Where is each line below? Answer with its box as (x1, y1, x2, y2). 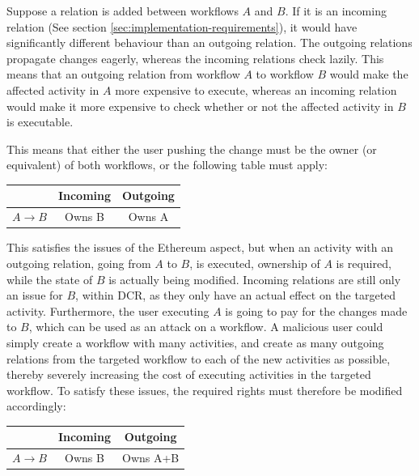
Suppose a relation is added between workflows (6, 2, 239, 19)
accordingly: (6, 397, 66, 414)
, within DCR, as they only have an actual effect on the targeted (75, 287, 396, 304)
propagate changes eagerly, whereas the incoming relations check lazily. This (6, 49, 384, 66)
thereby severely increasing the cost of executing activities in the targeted (6, 366, 371, 383)
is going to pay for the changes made (225, 302, 408, 319)
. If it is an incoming (285, 2, 387, 19)
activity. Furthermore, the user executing (6, 302, 209, 319)
